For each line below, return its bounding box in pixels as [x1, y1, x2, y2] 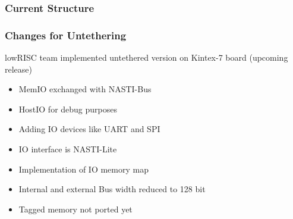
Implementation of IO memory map [18, 162, 149, 175]
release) [5, 62, 32, 75]
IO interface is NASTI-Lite [18, 143, 117, 155]
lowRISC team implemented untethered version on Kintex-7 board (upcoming [5, 51, 288, 64]
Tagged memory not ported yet [18, 202, 133, 215]
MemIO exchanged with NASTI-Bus [18, 83, 152, 95]
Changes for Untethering [5, 27, 127, 42]
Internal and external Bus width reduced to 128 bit [18, 183, 206, 195]
